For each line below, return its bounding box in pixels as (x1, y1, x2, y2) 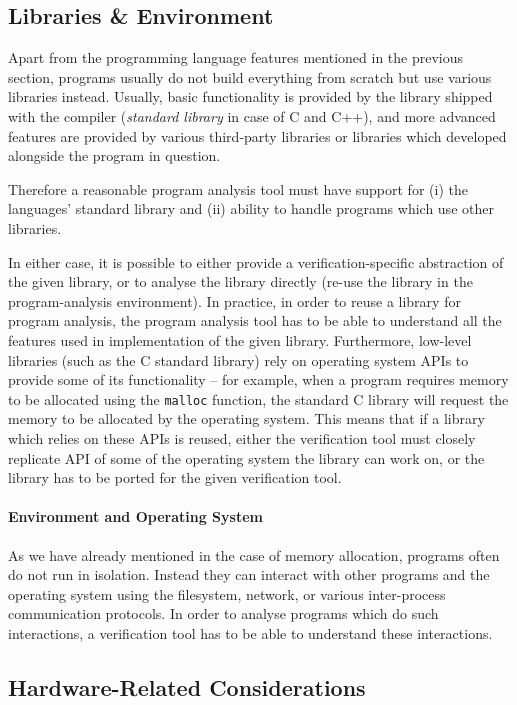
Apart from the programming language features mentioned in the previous (8, 47, 464, 68)
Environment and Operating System (8, 506, 263, 527)
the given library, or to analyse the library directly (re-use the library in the (8, 271, 473, 292)
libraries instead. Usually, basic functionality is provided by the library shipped (8, 86, 493, 107)
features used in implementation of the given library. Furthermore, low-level (8, 329, 472, 350)
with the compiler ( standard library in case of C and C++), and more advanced (8, 105, 496, 126)
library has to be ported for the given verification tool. (8, 467, 342, 488)
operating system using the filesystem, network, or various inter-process (8, 583, 446, 604)
